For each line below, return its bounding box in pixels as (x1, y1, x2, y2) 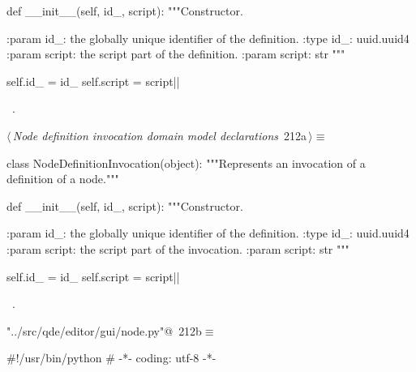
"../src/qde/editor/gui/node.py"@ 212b (6, 322, 202, 339)
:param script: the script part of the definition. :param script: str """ (6, 45, 345, 62)
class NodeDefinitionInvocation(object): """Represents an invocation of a (6, 154, 366, 171)
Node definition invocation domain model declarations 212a (12, 126, 307, 143)
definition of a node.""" (6, 170, 119, 187)
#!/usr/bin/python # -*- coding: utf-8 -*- (6, 349, 217, 366)
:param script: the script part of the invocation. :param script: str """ (6, 240, 350, 257)
